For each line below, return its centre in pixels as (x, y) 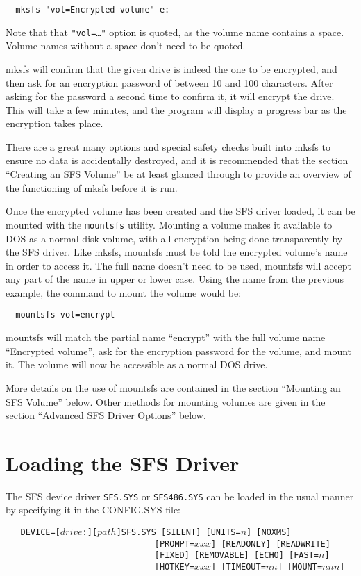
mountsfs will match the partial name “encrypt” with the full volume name (166, 337)
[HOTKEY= (175, 567)
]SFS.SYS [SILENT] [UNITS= (178, 533)
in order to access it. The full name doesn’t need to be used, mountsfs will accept (178, 265)
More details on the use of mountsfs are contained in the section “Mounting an (173, 387)
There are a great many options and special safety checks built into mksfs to (168, 146)
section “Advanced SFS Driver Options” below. (106, 415)
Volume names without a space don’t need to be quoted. (126, 46)
